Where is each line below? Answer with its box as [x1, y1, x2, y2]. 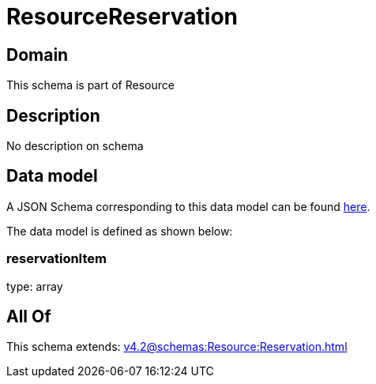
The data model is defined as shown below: [6, 224, 233, 238]
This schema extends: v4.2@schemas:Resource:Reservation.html [6, 340, 348, 354]
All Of [6, 307, 51, 327]
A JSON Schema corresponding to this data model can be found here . [6, 199, 370, 213]
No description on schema [6, 139, 144, 153]
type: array [6, 279, 63, 293]
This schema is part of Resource [6, 78, 175, 92]
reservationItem [6, 250, 107, 267]
